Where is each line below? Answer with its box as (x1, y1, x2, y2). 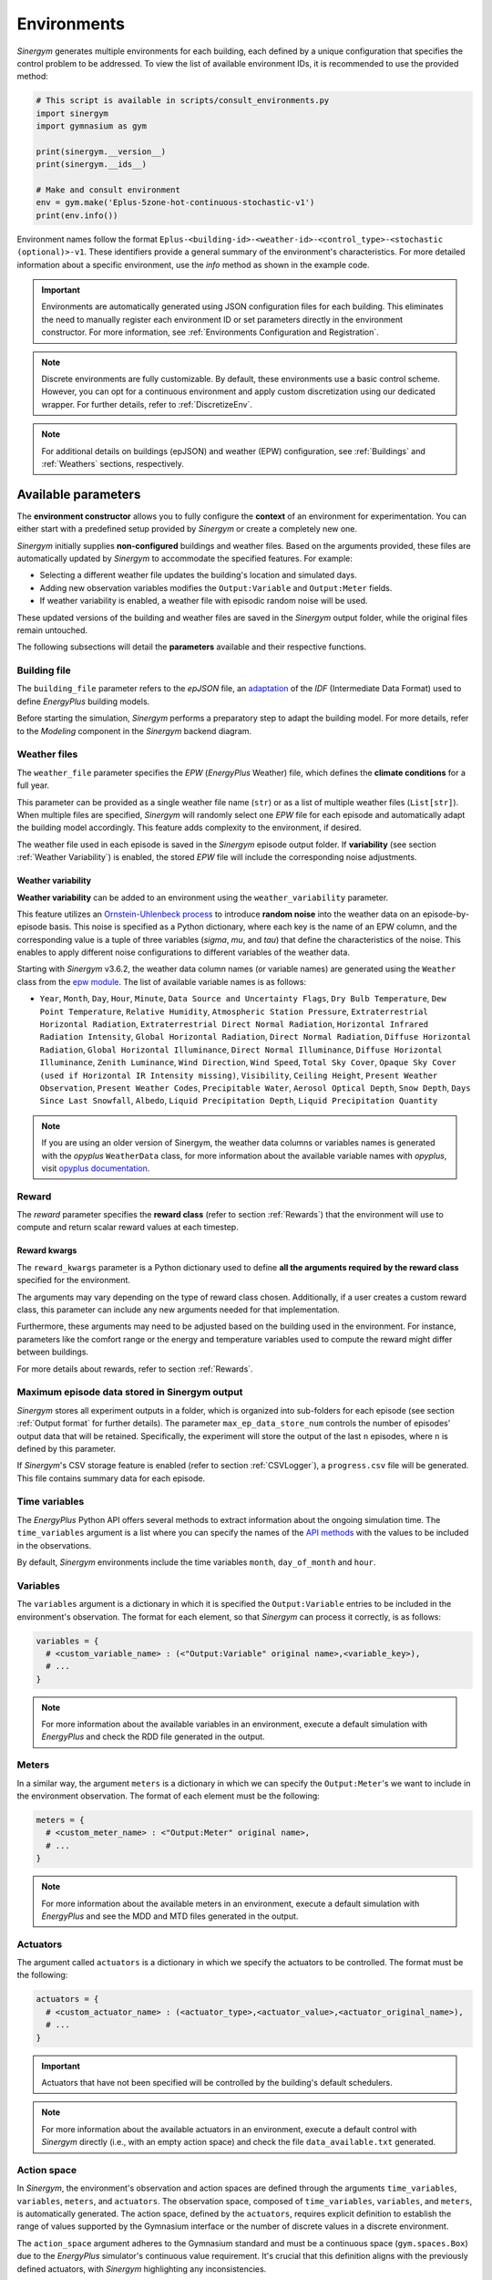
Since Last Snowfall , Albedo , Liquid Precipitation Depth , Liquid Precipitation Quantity (39, 1095, 438, 1106)
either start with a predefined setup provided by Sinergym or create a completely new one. (16, 523, 358, 534)
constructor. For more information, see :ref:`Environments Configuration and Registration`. (41, 326, 379, 337)
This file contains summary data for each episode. (16, 1473, 205, 1484)
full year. (16, 780, 50, 791)
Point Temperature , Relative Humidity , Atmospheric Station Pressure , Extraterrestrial (39, 1006, 428, 1017)
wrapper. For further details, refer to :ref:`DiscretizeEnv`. (41, 399, 252, 409)
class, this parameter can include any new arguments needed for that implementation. (16, 1304, 341, 1315)
